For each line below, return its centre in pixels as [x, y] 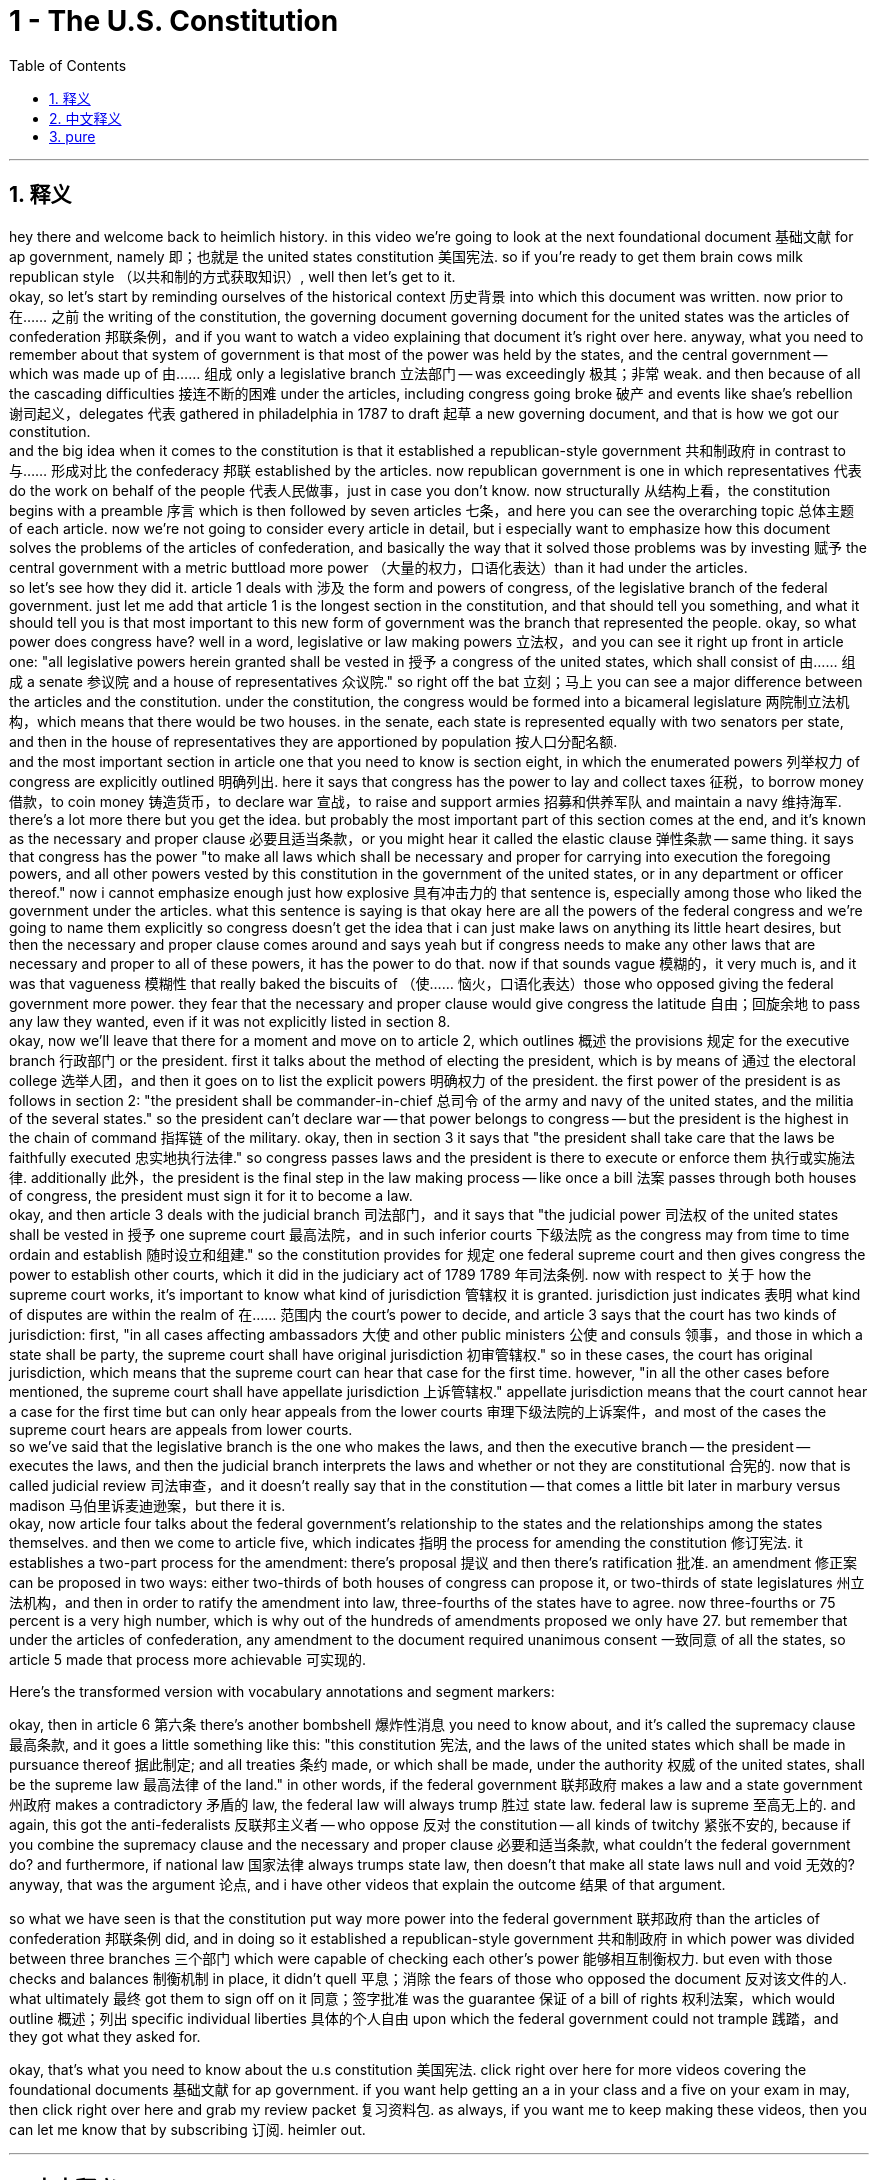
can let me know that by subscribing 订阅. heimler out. [187, 2129]
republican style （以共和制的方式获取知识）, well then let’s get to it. [232, 276]
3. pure [72, 136]
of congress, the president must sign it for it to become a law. [211, 1195]
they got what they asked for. [105, 2036]
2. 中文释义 [85, 118]
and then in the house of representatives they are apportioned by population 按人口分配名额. [313, 741]
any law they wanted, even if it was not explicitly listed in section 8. [230, 1021]
